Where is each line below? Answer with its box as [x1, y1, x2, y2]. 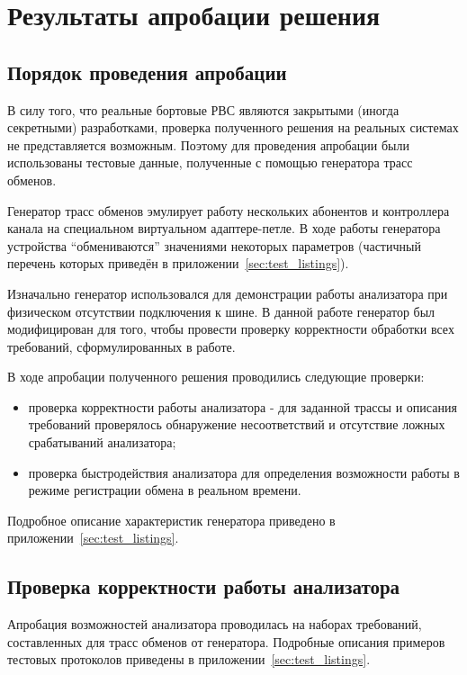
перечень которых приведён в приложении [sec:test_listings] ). [7, 254, 349, 273]
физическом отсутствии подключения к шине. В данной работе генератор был [7, 301, 436, 320]
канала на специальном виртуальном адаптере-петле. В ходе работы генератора [7, 219, 441, 238]
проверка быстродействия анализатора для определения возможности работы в [28, 463, 460, 481]
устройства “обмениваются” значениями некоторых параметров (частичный [7, 236, 421, 255]
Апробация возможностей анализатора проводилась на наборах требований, [7, 615, 422, 634]
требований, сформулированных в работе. [7, 337, 236, 355]
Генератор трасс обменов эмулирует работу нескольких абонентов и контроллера [7, 201, 450, 220]
